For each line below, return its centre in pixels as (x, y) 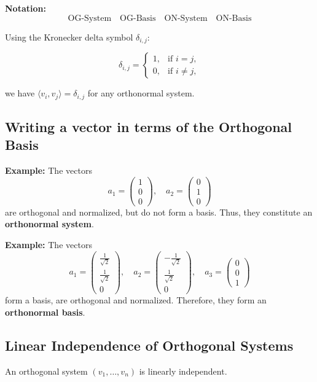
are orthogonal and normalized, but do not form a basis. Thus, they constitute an (159, 212)
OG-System (90, 18)
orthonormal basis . (45, 312)
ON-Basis (234, 18)
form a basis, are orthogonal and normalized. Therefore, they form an (136, 300)
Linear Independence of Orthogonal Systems (149, 345)
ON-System (186, 18)
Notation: (25, 8)
